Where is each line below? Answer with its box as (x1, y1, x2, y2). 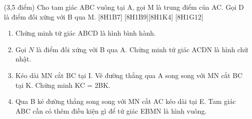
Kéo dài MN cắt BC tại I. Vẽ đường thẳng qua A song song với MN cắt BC (15, 70, 243, 80)
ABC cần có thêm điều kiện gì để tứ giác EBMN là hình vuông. (15, 105, 207, 116)
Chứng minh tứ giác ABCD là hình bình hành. (15, 28, 156, 38)
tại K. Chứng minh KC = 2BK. (15, 79, 110, 90)
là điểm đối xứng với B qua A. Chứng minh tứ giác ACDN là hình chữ (36, 44, 248, 54)
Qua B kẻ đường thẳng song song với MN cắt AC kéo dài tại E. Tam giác (15, 96, 236, 106)
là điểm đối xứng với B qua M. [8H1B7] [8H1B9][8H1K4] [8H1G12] (4, 11, 204, 21)
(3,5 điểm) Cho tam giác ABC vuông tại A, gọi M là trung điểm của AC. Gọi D (4, 2, 244, 12)
